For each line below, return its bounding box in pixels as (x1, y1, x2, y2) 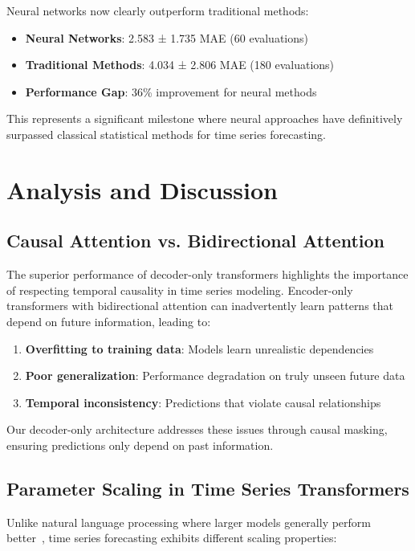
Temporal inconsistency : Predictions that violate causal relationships (25, 394, 381, 410)
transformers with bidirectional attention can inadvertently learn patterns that (6, 297, 394, 314)
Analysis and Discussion (6, 173, 278, 206)
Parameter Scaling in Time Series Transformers (6, 475, 409, 500)
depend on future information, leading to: (6, 312, 211, 329)
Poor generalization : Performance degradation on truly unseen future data (25, 367, 405, 384)
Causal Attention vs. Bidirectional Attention (6, 228, 384, 253)
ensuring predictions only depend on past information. (6, 436, 274, 453)
